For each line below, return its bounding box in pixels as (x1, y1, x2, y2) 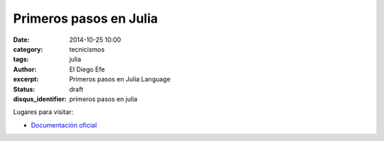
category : (13, 45, 43, 53)
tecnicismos (69, 45, 105, 53)
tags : (13, 55, 29, 64)
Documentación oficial (31, 120, 97, 129)
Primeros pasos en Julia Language (69, 75, 171, 84)
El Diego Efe (69, 64, 105, 74)
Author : (13, 64, 37, 74)
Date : (13, 35, 30, 44)
